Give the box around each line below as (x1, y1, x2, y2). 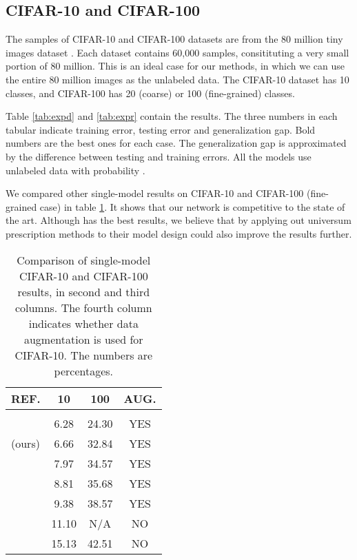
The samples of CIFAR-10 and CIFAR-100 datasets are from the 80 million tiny (6, 32, 343, 46)
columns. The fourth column (14, 299, 152, 315)
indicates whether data (28, 315, 139, 331)
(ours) (11, 435, 40, 451)
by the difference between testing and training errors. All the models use (6, 149, 312, 163)
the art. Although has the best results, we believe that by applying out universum (6, 213, 351, 227)
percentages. (54, 362, 114, 379)
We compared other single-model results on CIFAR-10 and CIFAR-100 (6, 186, 304, 200)
